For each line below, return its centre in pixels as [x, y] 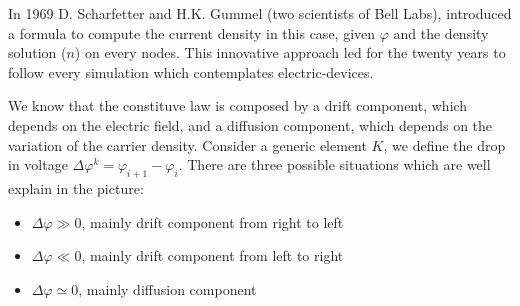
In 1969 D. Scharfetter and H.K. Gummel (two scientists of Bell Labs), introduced [260, 13]
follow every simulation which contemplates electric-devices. [191, 71]
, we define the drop [444, 144]
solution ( [37, 52]
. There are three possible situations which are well [334, 164]
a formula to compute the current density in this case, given [192, 32]
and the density [441, 32]
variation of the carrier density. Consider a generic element [187, 144]
